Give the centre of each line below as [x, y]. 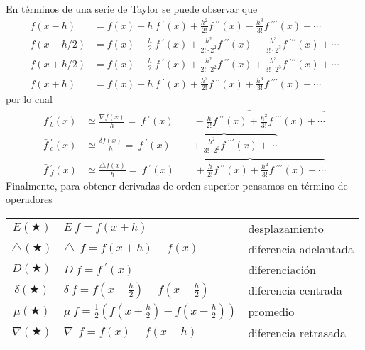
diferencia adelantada [301, 248]
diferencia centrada [295, 290]
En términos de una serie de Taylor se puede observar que [132, 9]
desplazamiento [286, 228]
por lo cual [29, 99]
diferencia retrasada [297, 332]
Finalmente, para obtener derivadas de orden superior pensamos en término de [177, 185]
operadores [29, 199]
